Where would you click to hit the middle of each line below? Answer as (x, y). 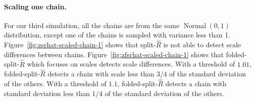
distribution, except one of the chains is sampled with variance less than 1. (117, 35)
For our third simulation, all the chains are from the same (92, 25)
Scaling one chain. (35, 6)
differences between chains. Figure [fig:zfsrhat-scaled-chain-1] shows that (114, 54)
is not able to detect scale (202, 45)
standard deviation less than (47, 93)
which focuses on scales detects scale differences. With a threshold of (131, 64)
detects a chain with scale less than (101, 74)
